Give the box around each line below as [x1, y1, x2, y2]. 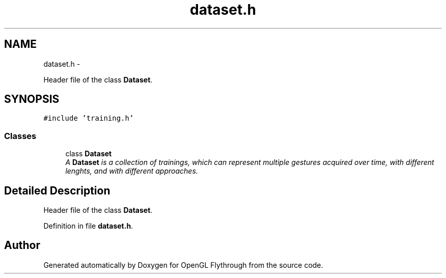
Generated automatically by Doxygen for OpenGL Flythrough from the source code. [43, 260, 323, 269]
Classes [4, 130, 37, 141]
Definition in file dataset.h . [43, 221, 133, 231]
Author [4, 239, 40, 252]
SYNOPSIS [4, 93, 60, 106]
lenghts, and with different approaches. [65, 166, 198, 176]
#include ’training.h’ [43, 114, 134, 123]
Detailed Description [4, 184, 110, 197]
